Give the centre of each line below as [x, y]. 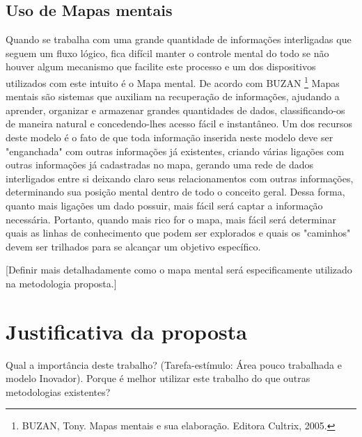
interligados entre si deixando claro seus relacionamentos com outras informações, [180, 178]
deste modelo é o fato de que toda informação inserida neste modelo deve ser [170, 137]
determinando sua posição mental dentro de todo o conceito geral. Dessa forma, [175, 192]
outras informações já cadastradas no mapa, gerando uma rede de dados [159, 165]
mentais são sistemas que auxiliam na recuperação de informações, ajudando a [173, 96]
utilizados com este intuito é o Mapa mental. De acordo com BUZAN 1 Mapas [173, 81]
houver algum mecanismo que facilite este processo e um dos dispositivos [161, 66]
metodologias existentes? [58, 391]
